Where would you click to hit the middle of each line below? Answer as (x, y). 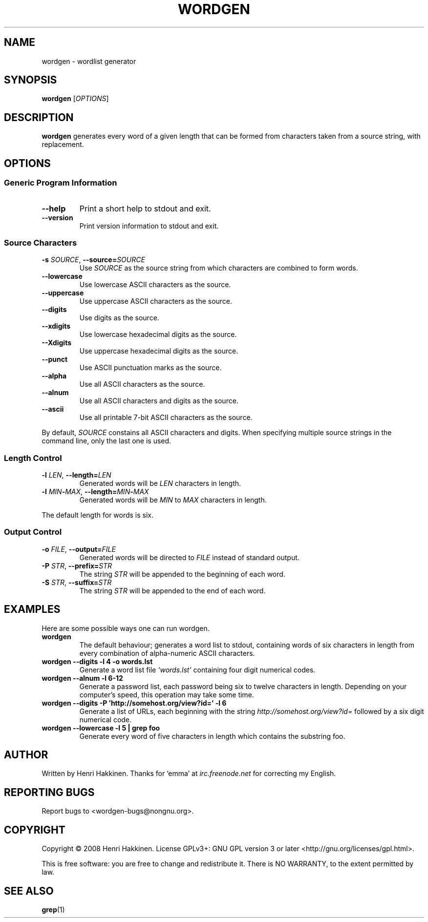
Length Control (33, 458)
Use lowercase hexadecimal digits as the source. (158, 335)
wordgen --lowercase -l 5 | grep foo (101, 728)
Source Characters (41, 242)
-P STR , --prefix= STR (77, 566)
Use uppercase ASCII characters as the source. (156, 301)
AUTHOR (26, 755)
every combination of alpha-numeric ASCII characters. (167, 653)
